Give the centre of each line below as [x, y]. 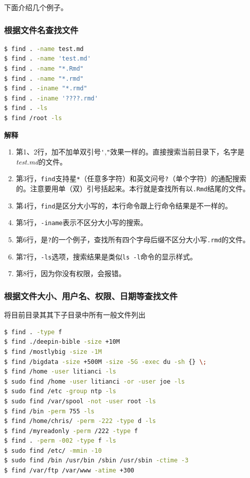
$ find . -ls [26, 108]
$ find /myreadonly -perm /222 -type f [71, 431]
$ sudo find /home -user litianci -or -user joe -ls [94, 381]
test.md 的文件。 [41, 161]
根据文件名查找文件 [41, 30]
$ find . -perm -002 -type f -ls [60, 441]
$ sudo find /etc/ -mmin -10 [53, 450]
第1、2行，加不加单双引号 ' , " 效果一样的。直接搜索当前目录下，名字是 [130, 152]
